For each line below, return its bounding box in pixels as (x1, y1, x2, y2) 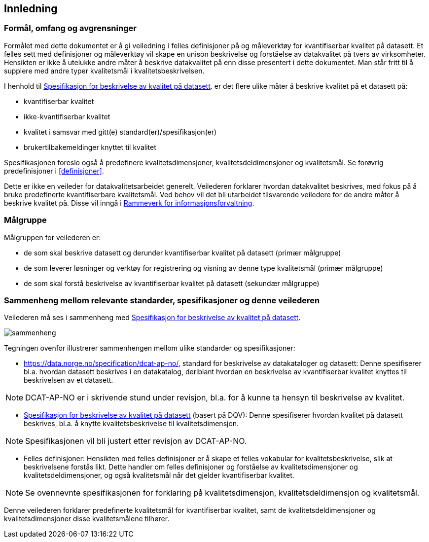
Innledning (4, 2, 58, 15)
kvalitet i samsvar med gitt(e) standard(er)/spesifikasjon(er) (24, 127, 217, 136)
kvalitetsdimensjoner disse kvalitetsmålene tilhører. (4, 514, 170, 523)
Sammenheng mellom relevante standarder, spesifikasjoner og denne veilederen (4, 295, 320, 305)
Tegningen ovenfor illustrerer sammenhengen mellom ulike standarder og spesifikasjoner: (4, 344, 295, 353)
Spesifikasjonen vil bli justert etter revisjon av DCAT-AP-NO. (25, 436, 247, 446)
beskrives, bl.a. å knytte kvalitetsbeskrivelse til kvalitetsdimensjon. (24, 419, 239, 428)
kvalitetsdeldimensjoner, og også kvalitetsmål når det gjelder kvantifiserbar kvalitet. (24, 471, 294, 480)
